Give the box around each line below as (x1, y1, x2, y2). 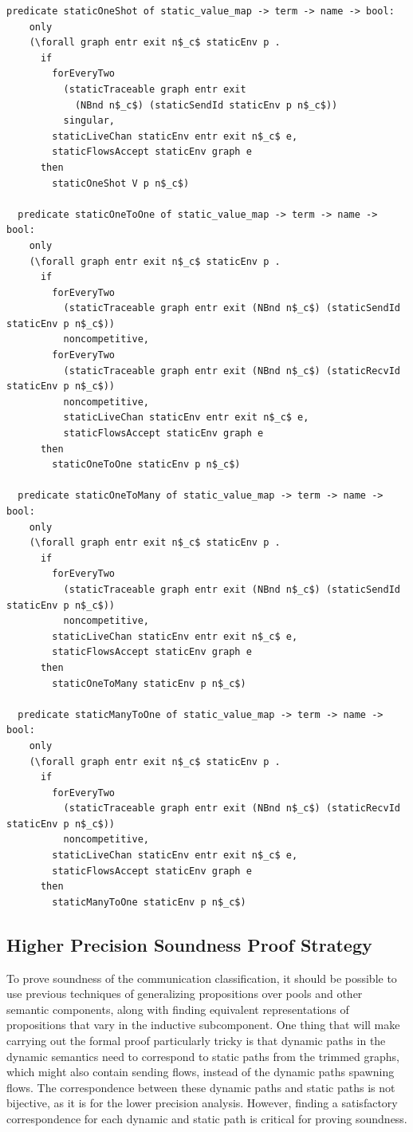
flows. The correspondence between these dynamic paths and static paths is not (6, 1079, 395, 1095)
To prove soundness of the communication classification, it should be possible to (6, 969, 397, 986)
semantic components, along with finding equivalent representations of (6, 1000, 349, 1017)
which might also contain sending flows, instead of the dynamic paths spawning (6, 1063, 395, 1080)
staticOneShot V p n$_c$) (52, 177, 190, 189)
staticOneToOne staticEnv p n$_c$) (52, 459, 241, 471)
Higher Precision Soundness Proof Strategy (6, 932, 372, 956)
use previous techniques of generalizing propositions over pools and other (6, 985, 363, 1002)
